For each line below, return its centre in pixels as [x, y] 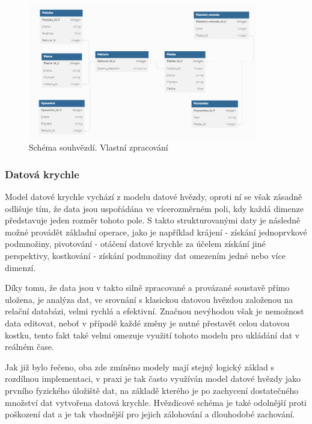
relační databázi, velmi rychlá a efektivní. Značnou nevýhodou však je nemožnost [154, 311]
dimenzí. [20, 267]
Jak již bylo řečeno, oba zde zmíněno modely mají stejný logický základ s [139, 366]
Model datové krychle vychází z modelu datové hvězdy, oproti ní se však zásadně [154, 197]
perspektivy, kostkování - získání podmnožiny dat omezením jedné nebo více [145, 256]
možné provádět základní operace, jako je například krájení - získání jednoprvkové [156, 232]
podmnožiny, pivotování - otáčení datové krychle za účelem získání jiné [135, 244]
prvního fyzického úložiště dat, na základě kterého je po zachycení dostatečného [152, 390]
